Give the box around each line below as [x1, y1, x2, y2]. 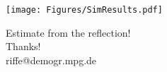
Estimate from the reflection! [6, 25, 131, 40]
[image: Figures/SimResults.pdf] [6, 5, 163, 15]
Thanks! [6, 39, 41, 54]
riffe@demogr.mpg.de [6, 52, 97, 67]
